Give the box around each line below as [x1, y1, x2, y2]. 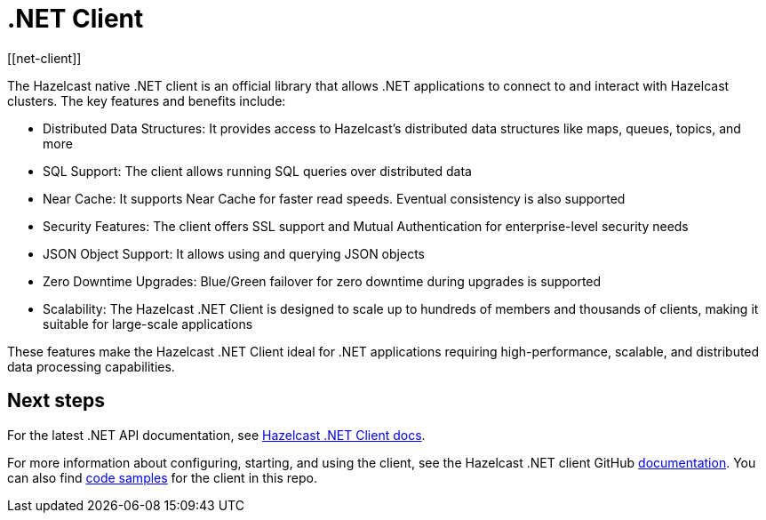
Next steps [7, 389, 105, 412]
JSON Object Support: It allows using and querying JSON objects [43, 245, 425, 261]
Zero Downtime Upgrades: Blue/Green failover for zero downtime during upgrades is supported [43, 273, 602, 289]
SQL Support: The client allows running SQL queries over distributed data [43, 163, 472, 179]
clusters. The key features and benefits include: [7, 92, 286, 108]
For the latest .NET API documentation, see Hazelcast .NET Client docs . [7, 427, 426, 443]
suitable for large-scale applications [43, 316, 253, 332]
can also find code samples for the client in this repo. [7, 469, 318, 485]
